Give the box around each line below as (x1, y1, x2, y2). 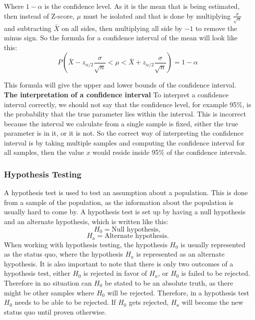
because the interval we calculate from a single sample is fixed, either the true (4, 118, 238, 128)
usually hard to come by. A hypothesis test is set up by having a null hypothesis (4, 206, 246, 217)
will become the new (181, 297, 243, 307)
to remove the (195, 23, 237, 33)
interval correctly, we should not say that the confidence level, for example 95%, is (4, 99, 252, 109)
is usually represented (180, 239, 246, 249)
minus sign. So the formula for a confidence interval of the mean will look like (4, 32, 238, 43)
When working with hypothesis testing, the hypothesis (4, 239, 168, 249)
